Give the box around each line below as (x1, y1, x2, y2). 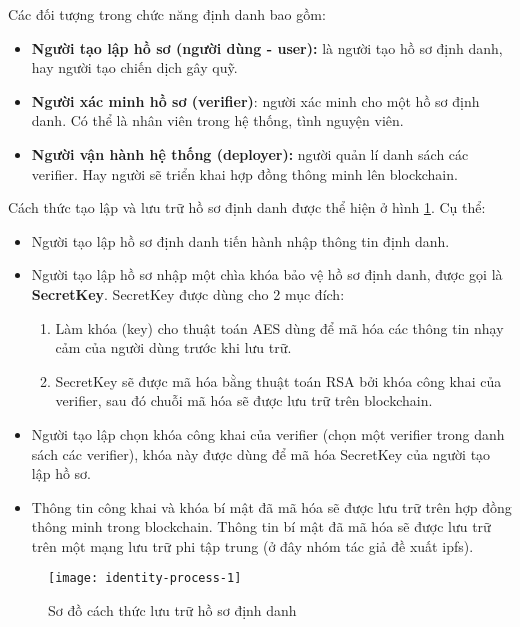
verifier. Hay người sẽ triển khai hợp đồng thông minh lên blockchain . (31, 163, 458, 184)
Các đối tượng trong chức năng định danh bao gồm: (8, 4, 326, 24)
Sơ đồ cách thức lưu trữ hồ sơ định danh (48, 600, 297, 621)
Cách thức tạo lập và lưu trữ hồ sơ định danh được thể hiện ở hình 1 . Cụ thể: (8, 197, 486, 218)
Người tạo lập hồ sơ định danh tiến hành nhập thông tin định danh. (31, 230, 450, 251)
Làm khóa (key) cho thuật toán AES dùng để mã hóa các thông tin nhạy (55, 317, 504, 338)
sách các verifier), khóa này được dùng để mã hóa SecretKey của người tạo (31, 443, 491, 464)
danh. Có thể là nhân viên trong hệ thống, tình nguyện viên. (31, 110, 404, 131)
